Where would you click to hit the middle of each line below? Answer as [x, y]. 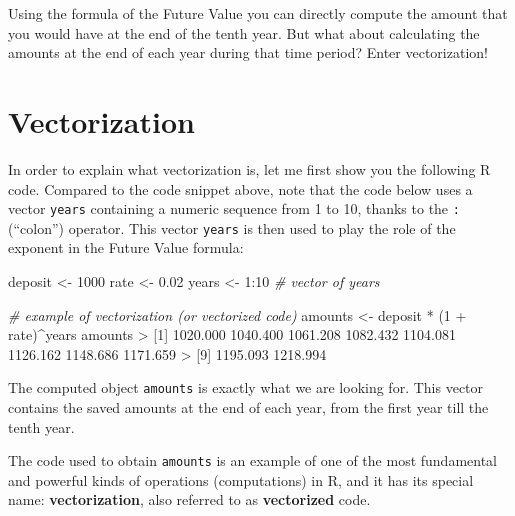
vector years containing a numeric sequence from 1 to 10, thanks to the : [234, 208]
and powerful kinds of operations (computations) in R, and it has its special [241, 479]
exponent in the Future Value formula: [126, 247]
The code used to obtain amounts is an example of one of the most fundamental [253, 460]
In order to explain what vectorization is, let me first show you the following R [249, 168]
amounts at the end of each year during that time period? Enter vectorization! [248, 52]
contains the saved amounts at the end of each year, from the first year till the [248, 407]
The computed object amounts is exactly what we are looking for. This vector [246, 387]
